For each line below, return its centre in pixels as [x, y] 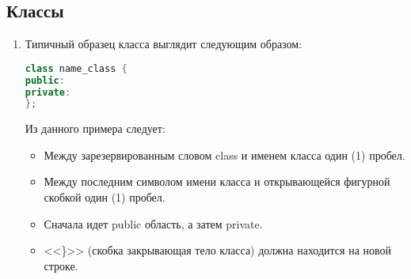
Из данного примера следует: [95, 128]
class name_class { [76, 68]
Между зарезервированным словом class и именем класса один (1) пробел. [225, 155]
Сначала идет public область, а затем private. [153, 223]
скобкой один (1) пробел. [105, 197]
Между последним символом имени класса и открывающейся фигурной [217, 181]
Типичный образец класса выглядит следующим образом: [164, 44]
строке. [61, 265]
